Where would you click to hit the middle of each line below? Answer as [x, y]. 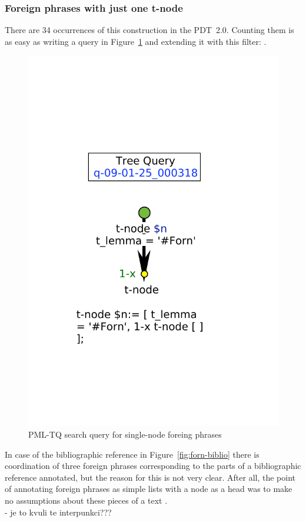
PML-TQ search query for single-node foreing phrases [125, 434]
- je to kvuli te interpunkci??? [58, 512]
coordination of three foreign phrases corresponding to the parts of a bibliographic [153, 466]
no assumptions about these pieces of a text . [86, 500]
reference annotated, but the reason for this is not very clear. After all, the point [150, 477]
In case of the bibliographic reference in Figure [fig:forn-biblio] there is [132, 454]
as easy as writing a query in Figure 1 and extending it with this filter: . [136, 41]
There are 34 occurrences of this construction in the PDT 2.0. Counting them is [149, 30]
